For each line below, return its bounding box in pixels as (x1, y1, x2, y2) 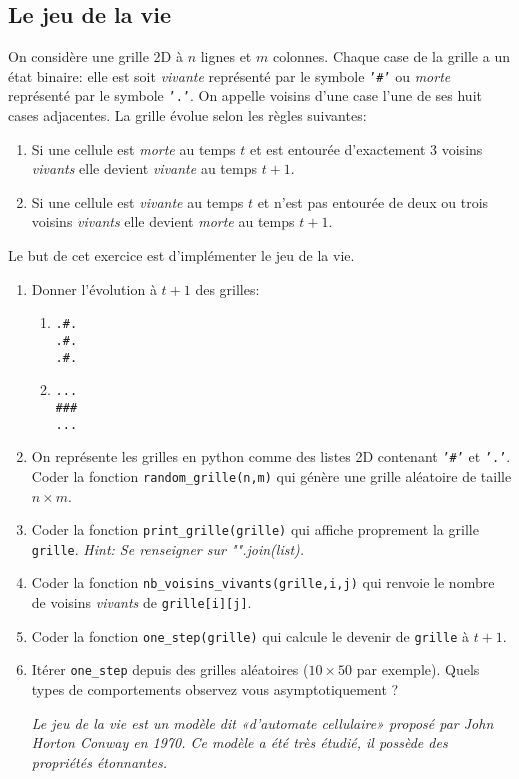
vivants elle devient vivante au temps (31, 158, 257, 179)
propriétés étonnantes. (31, 751, 168, 772)
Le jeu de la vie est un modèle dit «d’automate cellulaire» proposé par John (31, 712, 494, 733)
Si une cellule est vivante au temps (31, 191, 244, 212)
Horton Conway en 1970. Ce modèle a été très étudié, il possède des (31, 732, 448, 753)
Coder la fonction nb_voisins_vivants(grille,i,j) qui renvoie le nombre (31, 572, 495, 593)
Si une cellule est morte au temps (31, 138, 236, 159)
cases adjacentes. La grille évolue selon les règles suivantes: (8, 105, 367, 126)
